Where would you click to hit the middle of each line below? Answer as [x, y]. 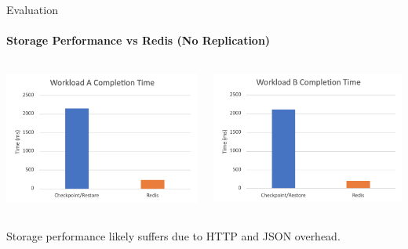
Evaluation [32, 9]
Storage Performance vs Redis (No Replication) [138, 40]
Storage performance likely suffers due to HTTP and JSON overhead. [173, 235]
